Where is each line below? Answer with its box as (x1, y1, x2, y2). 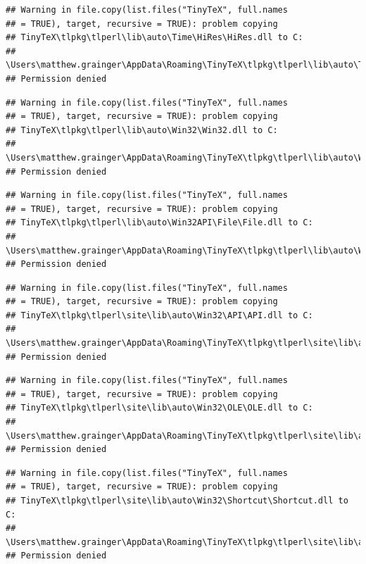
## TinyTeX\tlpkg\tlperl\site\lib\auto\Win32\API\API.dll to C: (6, 310, 313, 320)
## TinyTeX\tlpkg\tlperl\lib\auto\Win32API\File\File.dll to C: (6, 218, 313, 228)
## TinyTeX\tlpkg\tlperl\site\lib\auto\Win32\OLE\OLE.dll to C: (6, 403, 313, 413)
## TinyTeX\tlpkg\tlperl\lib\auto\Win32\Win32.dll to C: (6, 125, 278, 135)
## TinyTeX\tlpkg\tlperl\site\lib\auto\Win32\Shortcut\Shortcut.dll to (6, 496, 348, 506)
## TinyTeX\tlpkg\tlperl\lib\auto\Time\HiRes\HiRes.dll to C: (6, 32, 303, 43)
